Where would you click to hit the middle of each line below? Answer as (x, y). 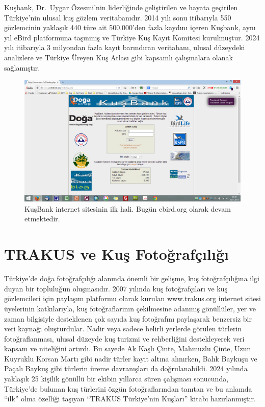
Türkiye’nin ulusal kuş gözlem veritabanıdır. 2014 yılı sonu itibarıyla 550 (118, 17)
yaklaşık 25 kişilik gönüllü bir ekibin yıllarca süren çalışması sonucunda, (116, 379)
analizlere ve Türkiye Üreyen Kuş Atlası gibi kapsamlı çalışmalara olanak (118, 57)
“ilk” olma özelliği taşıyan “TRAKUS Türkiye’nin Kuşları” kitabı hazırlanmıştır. (130, 399)
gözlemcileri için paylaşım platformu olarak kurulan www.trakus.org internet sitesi (132, 298)
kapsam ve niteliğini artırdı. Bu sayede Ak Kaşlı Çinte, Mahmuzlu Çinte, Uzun (128, 348)
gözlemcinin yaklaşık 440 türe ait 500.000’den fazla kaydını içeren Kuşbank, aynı (130, 27)
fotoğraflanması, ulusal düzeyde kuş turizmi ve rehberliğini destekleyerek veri (124, 338)
